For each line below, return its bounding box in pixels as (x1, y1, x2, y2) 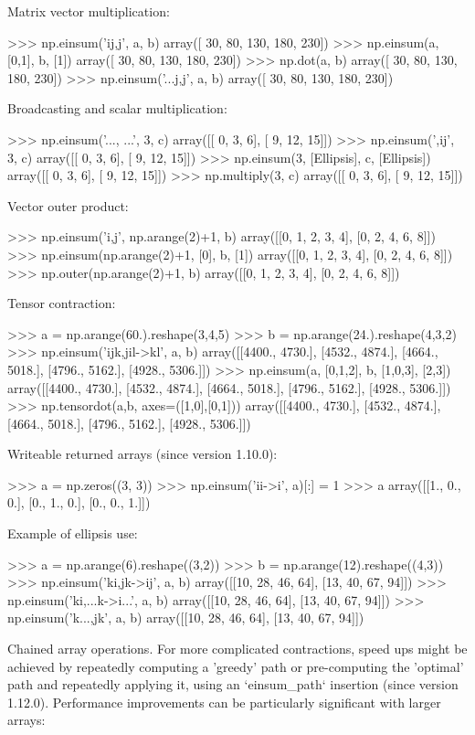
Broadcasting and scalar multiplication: (7, 99, 227, 118)
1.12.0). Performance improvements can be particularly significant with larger (7, 692, 441, 711)
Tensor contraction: (7, 293, 116, 313)
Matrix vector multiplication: (7, 2, 170, 20)
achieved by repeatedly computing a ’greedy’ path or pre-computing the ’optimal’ (7, 656, 464, 676)
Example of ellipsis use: (7, 524, 138, 543)
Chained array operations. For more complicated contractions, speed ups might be (7, 639, 468, 658)
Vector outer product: (7, 196, 129, 215)
